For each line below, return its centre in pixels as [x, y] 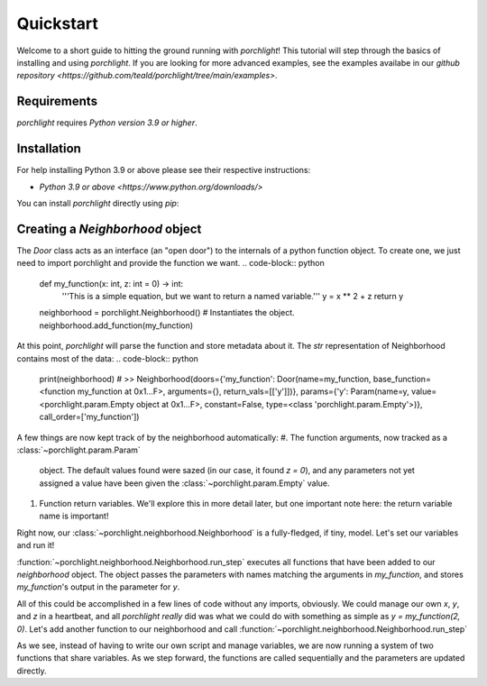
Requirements [57, 101]
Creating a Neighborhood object [109, 229]
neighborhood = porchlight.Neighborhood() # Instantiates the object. [167, 313]
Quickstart [58, 23]
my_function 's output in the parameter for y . [98, 587]
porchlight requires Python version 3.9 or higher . [107, 123]
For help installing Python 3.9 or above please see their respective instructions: [164, 170]
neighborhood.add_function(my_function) [116, 325]
